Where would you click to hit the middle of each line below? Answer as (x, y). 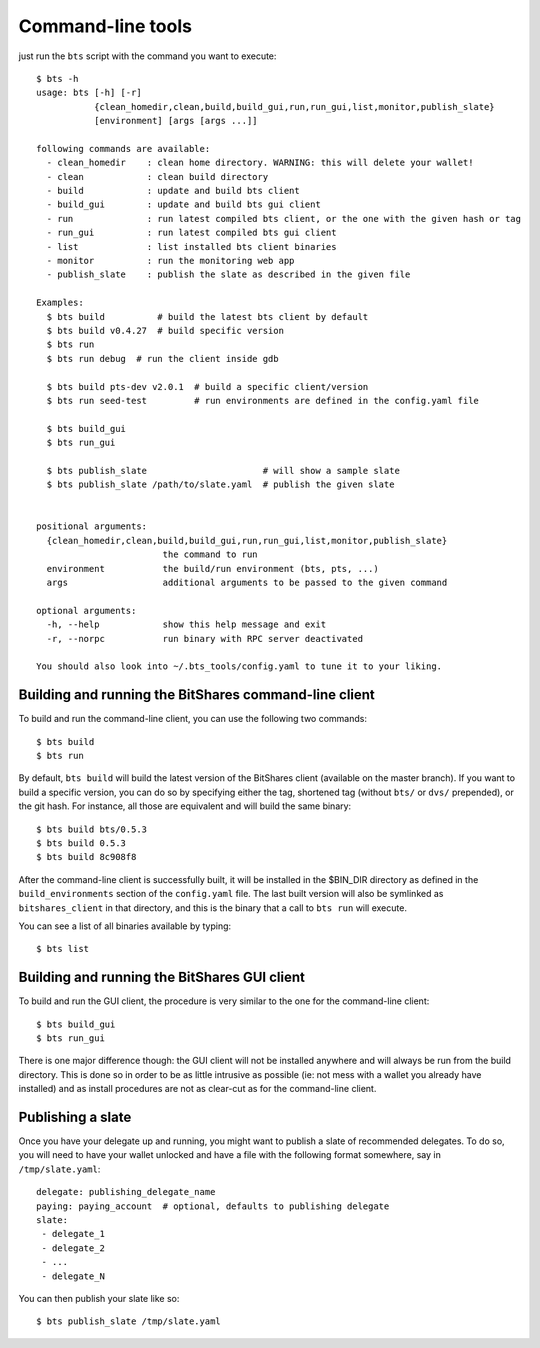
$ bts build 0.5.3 (81, 843)
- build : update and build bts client (173, 191)
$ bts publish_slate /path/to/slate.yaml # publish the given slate (220, 484)
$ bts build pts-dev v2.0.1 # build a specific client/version (207, 386)
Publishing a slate (75, 1117)
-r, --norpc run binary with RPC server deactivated (205, 638)
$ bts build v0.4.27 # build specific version (165, 330)
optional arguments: (86, 610)
